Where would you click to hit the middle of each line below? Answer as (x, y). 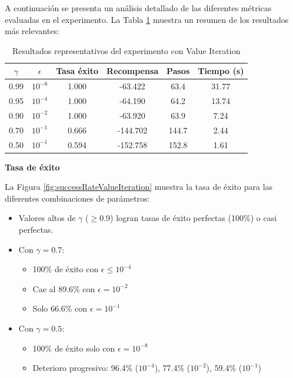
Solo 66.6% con (60, 308)
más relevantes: (32, 31)
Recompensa (133, 71)
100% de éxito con (66, 269)
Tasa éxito (77, 71)
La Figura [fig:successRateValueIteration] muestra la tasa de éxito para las (139, 187)
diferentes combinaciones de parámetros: (77, 198)
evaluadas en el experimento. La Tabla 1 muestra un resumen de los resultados (147, 19)
